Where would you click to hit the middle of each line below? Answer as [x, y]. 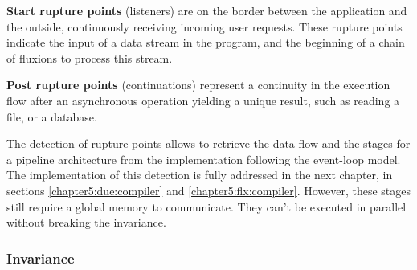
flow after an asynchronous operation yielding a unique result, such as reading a [203, 100]
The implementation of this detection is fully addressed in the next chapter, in [200, 175]
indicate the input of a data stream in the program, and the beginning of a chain [206, 42]
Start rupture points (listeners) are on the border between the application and [207, 10]
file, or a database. [52, 116]
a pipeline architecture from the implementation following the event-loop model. [204, 159]
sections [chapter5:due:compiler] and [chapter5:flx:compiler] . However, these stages [209, 190]
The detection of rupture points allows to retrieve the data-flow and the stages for [208, 143]
